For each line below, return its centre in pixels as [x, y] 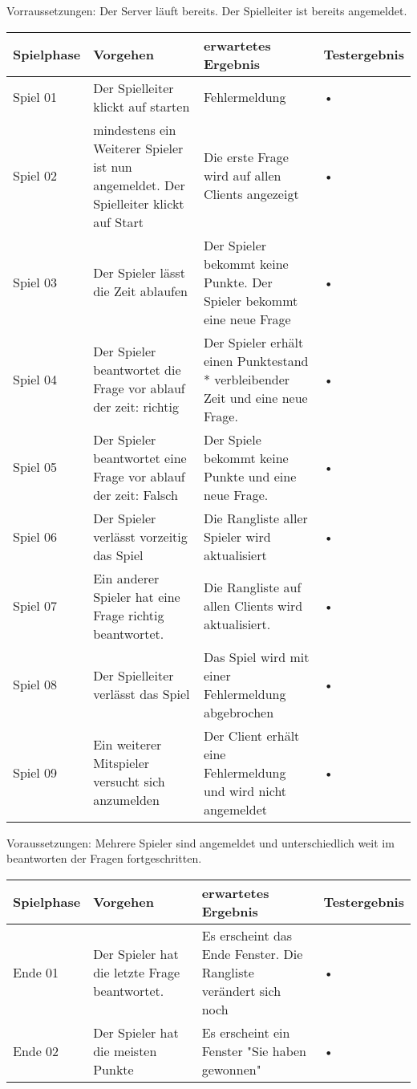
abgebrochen [239, 712]
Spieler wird [237, 536]
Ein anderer [126, 578]
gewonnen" [231, 1069]
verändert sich [241, 990]
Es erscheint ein [246, 1032]
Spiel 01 [35, 97]
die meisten [125, 1050]
